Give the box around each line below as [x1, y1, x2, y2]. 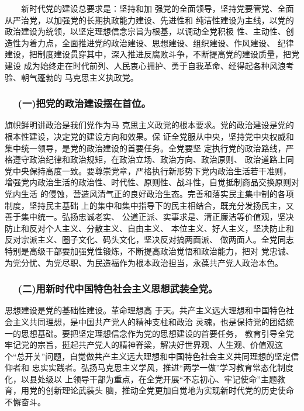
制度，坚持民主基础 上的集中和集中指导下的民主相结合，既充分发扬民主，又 [5, 199, 294, 211]
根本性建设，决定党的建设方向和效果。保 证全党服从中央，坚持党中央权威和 [5, 130, 294, 142]
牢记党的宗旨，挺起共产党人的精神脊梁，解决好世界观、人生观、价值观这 [5, 339, 283, 351]
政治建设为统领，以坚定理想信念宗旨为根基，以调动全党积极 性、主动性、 [5, 25, 286, 37]
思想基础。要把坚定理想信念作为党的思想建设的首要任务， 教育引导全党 [20, 327, 294, 339]
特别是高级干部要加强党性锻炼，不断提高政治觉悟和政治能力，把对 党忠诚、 [5, 244, 294, 257]
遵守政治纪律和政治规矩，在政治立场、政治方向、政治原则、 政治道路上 [12, 153, 286, 165]
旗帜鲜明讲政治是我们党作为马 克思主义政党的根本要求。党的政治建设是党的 [5, 119, 294, 131]
